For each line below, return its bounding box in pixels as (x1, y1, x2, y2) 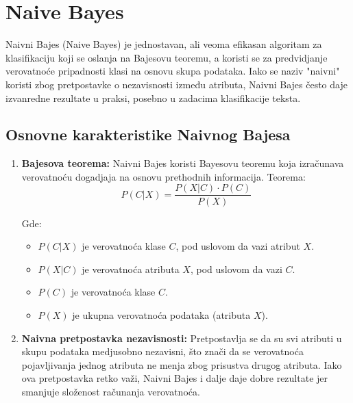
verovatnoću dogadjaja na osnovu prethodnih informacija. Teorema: (21, 169, 306, 183)
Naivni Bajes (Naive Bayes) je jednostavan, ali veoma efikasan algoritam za (5, 37, 322, 51)
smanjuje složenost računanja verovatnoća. (21, 384, 200, 398)
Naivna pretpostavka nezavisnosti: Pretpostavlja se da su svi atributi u (21, 330, 342, 345)
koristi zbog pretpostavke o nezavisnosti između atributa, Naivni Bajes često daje (5, 77, 348, 91)
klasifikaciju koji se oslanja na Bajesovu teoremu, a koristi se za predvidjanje (5, 50, 328, 64)
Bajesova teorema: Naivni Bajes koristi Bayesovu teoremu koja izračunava (21, 156, 344, 170)
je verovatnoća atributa (82, 261, 180, 276)
